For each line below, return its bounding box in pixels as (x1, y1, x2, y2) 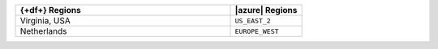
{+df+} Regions (19, 5, 81, 15)
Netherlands (19, 26, 67, 36)
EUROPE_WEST (234, 27, 279, 35)
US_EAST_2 (234, 16, 271, 25)
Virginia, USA (19, 15, 71, 26)
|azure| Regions (234, 5, 298, 15)
